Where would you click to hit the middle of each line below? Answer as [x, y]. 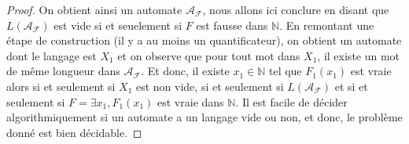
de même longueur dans [63, 71]
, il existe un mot [359, 55]
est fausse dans [232, 25]
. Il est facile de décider [291, 101]
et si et [351, 86]
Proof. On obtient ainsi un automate [94, 9]
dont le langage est [52, 55]
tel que [285, 71]
